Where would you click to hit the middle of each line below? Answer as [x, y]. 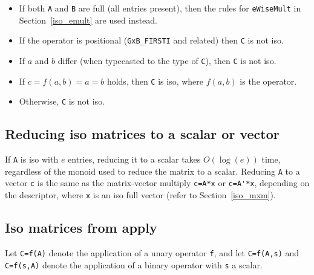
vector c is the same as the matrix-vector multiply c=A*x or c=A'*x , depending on [157, 183]
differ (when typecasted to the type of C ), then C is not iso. [167, 60]
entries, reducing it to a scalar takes [134, 159]
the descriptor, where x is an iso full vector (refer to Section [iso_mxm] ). [140, 195]
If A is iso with [32, 159]
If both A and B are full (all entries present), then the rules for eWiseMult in [160, 8]
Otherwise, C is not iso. [62, 101]
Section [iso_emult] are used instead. [88, 20]
